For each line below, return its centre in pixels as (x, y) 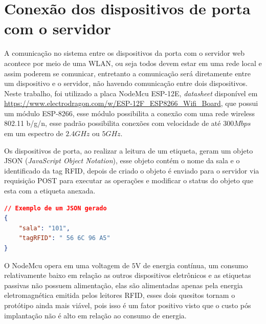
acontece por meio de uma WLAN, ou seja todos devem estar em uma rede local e (133, 63)
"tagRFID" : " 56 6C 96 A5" (64, 238)
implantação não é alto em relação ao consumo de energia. (95, 315)
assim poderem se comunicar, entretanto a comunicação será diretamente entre (127, 73)
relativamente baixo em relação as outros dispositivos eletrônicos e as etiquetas (128, 275)
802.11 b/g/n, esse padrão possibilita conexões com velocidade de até (113, 123)
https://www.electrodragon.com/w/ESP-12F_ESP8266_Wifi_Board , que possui (131, 103)
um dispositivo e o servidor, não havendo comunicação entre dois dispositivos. (126, 83)
